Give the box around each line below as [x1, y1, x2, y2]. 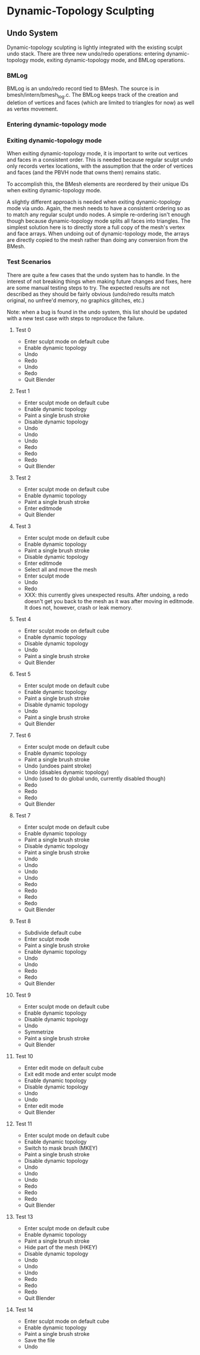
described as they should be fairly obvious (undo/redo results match [7, 290, 175, 297]
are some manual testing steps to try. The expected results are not [7, 284, 170, 291]
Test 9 [15, 991, 32, 998]
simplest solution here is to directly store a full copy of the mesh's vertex [7, 224, 185, 231]
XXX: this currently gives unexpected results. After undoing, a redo [24, 591, 189, 598]
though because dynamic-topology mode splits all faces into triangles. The [7, 217, 191, 225]
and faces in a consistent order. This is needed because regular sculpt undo [7, 156, 193, 164]
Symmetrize [24, 1028, 54, 1036]
